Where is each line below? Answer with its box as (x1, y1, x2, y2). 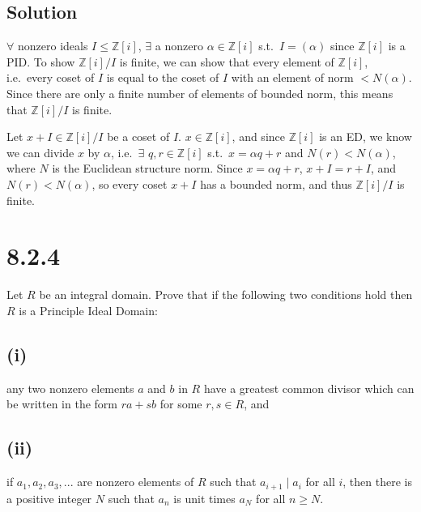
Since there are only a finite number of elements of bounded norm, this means (6, 84, 393, 101)
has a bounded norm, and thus (200, 175, 352, 192)
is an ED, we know (319, 128, 412, 145)
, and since (232, 128, 285, 145)
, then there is (342, 473, 412, 490)
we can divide (6, 143, 74, 160)
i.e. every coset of (6, 69, 95, 86)
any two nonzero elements (6, 379, 134, 396)
